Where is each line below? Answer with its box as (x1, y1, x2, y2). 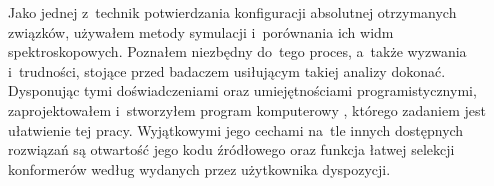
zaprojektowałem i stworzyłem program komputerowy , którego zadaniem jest (8, 99, 486, 120)
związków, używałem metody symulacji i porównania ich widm (8, 21, 394, 42)
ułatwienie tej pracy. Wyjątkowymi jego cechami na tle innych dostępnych (8, 119, 464, 140)
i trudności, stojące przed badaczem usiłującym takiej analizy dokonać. (8, 60, 446, 81)
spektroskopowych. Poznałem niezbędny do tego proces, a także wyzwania (8, 41, 467, 62)
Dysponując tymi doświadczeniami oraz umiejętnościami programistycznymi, (8, 80, 477, 101)
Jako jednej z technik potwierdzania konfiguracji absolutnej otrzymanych (8, 2, 457, 22)
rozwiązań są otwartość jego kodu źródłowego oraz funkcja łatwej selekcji (8, 139, 455, 160)
